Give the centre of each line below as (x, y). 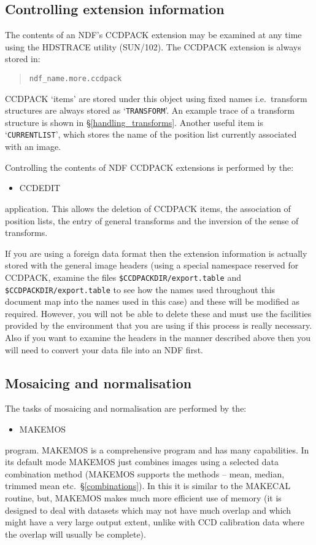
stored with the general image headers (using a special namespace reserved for (152, 265)
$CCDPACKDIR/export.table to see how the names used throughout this (140, 289)
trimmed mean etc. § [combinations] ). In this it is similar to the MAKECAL (148, 486)
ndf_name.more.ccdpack (75, 78)
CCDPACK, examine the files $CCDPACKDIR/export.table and (123, 277)
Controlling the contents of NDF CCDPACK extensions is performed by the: (149, 167)
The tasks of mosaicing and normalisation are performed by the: (126, 408)
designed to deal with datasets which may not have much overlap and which (148, 510)
